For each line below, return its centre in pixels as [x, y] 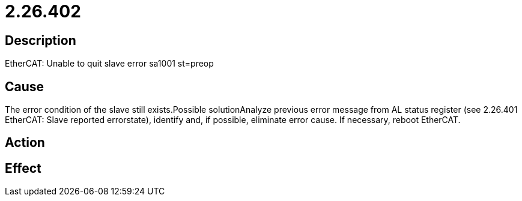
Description [41, 40]
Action [25, 143]
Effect [23, 168]
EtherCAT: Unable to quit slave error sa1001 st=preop [109, 64]
